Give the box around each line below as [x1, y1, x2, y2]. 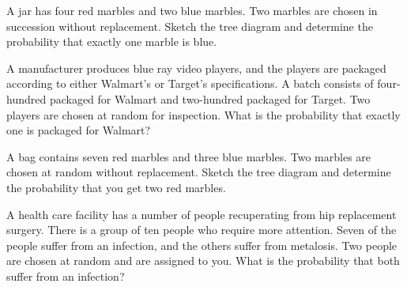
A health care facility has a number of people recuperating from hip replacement [6, 206, 397, 222]
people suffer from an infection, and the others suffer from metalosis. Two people [6, 236, 398, 253]
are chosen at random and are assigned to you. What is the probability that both [6, 252, 400, 269]
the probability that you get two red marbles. [6, 179, 226, 195]
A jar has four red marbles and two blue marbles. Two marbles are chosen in [6, 2, 378, 18]
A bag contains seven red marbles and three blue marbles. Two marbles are [6, 148, 371, 164]
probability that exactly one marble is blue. [6, 33, 217, 50]
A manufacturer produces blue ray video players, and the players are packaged [6, 59, 386, 76]
